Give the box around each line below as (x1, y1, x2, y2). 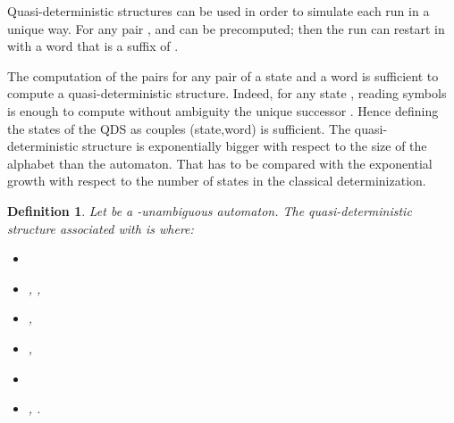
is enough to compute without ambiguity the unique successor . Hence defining (7, 101, 439, 120)
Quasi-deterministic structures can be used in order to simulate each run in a (7, 2, 430, 20)
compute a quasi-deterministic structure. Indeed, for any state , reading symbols (7, 84, 447, 103)
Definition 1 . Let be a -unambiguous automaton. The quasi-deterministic (7, 201, 412, 220)
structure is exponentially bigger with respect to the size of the (82, 137, 427, 155)
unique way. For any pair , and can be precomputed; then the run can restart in (7, 19, 445, 37)
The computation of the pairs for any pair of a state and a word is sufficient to (7, 66, 439, 85)
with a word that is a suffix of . (7, 37, 179, 55)
